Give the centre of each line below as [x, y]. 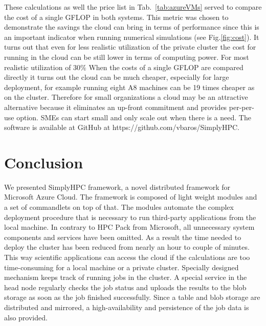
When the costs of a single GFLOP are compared [166, 67]
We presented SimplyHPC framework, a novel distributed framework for [117, 187]
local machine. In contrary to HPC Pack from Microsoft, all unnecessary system [129, 227]
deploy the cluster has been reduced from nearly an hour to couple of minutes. [127, 247]
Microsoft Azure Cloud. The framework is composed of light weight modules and [131, 197]
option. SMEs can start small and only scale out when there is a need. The [134, 117]
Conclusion [44, 162]
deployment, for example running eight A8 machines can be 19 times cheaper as [129, 87]
